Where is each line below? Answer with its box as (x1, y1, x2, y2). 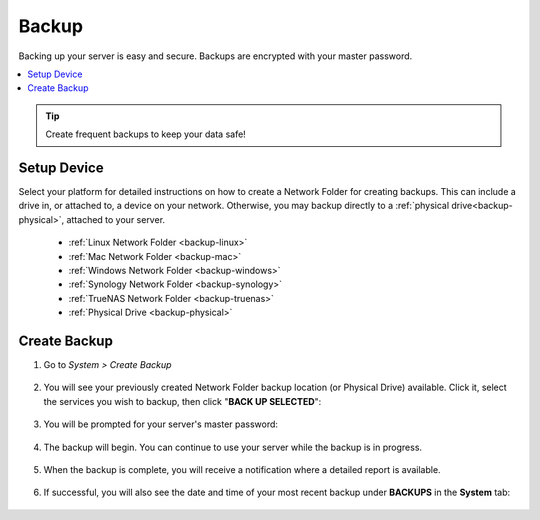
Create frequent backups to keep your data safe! (45, 128, 247, 140)
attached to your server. (66, 213, 165, 225)
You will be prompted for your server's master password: (43, 418, 279, 430)
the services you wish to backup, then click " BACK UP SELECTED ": (43, 395, 322, 407)
